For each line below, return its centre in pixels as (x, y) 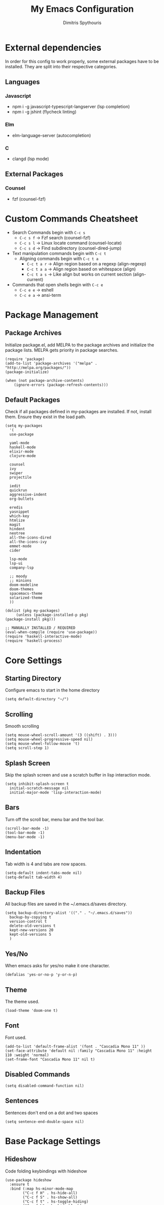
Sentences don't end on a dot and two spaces (52, 1113)
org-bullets (22, 499)
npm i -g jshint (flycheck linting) (44, 112)
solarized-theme (26, 598)
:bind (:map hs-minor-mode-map (41, 1189)
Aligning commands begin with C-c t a (59, 258)
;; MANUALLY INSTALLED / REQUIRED (40, 628)
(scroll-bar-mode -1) (27, 828)
